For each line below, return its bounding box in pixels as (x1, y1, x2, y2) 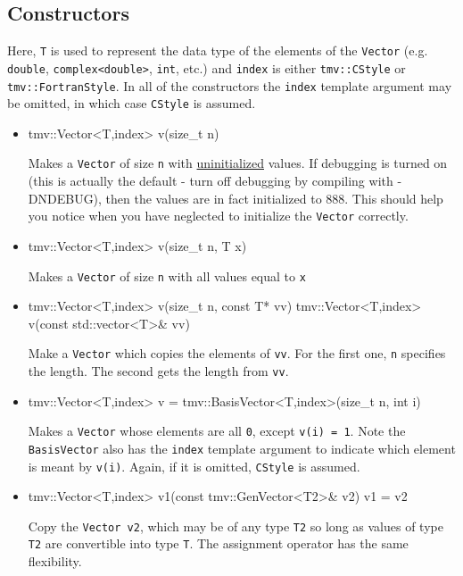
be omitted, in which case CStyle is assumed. (7, 94, 256, 113)
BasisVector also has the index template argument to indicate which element (28, 438, 456, 457)
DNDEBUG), (28, 188, 102, 207)
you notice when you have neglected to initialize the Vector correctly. (28, 206, 409, 225)
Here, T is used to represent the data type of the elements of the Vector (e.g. (7, 41, 428, 60)
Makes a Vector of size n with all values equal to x (28, 266, 306, 285)
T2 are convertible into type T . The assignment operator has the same (28, 534, 409, 553)
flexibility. (28, 552, 82, 571)
